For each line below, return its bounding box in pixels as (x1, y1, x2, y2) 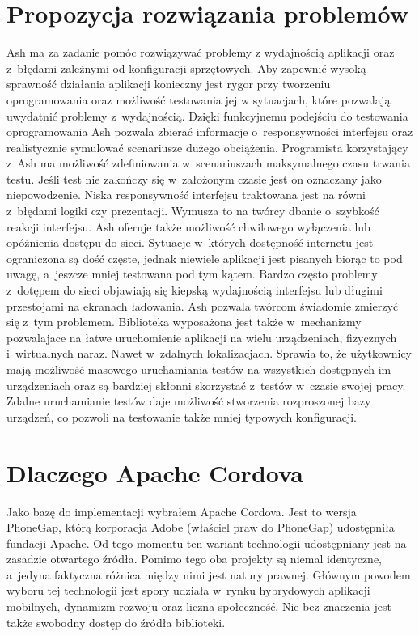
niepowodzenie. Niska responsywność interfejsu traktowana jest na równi (6, 186, 366, 203)
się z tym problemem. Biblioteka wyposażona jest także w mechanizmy (6, 313, 362, 330)
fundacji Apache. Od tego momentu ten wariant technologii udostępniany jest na (6, 534, 407, 551)
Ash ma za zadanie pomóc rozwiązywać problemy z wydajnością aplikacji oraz (6, 44, 395, 61)
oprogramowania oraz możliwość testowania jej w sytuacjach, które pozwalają (6, 91, 391, 108)
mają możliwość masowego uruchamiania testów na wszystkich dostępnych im (6, 361, 391, 377)
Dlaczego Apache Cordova (6, 456, 303, 489)
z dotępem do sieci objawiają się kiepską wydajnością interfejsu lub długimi (6, 282, 383, 299)
